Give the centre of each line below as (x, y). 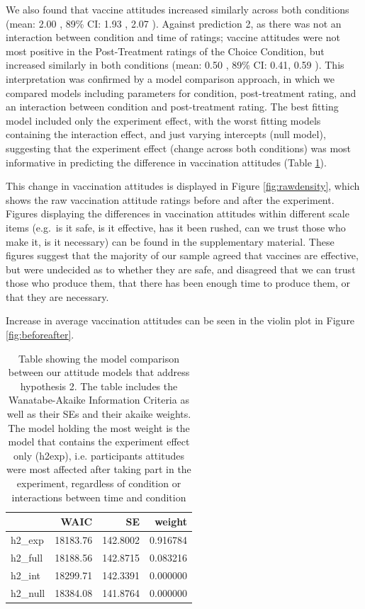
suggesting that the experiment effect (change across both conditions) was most (179, 148)
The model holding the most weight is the (99, 427)
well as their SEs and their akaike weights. (99, 414)
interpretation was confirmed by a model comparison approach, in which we (170, 78)
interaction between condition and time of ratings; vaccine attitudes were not (173, 37)
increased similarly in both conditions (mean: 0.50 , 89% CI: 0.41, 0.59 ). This (175, 65)
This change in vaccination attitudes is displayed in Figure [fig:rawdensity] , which (183, 186)
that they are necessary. (57, 296)
